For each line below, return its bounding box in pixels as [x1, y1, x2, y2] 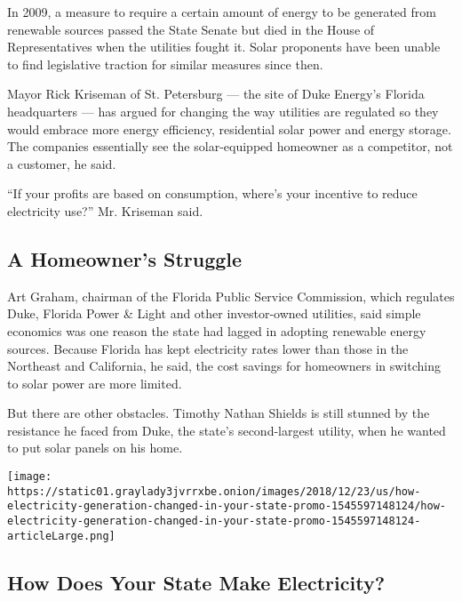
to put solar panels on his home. [7, 438, 183, 457]
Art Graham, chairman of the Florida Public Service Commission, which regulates [7, 286, 455, 305]
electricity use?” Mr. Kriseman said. [7, 201, 203, 220]
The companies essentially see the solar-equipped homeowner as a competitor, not [7, 137, 453, 156]
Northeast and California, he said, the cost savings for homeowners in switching [7, 357, 441, 375]
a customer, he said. [7, 154, 116, 172]
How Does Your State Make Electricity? [7, 568, 386, 596]
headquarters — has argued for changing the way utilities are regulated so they [7, 101, 439, 120]
